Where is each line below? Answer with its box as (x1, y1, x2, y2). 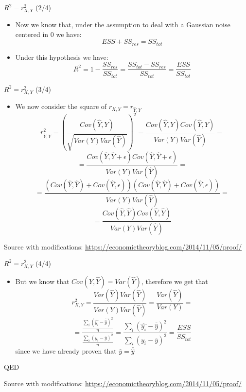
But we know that (15, 276, 70, 286)
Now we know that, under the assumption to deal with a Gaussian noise (15, 19, 230, 30)
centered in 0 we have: (15, 29, 82, 39)
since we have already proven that (15, 345, 117, 356)
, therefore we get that (141, 276, 208, 286)
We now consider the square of (15, 101, 107, 111)
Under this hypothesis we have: (15, 52, 108, 62)
